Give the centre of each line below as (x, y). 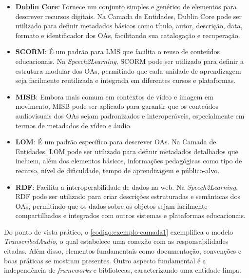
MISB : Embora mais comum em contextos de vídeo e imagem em (114, 96)
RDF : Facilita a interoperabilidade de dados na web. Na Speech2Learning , (126, 187)
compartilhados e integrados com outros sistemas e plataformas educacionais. (130, 215)
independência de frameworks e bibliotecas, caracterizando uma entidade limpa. (123, 270)
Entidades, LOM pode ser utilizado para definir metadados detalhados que (127, 151)
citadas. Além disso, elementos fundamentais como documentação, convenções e (123, 251)
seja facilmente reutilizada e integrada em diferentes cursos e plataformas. (125, 80)
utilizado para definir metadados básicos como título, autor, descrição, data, (129, 26)
